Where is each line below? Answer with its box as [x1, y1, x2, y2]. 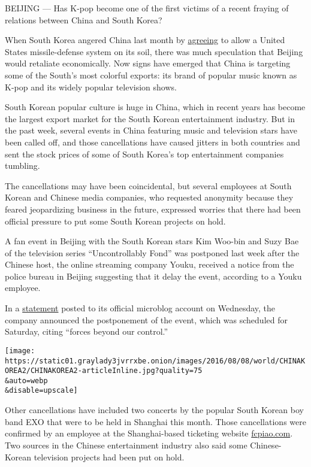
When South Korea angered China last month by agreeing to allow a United [5, 34, 285, 46]
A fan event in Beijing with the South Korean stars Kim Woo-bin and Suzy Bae [5, 235, 299, 247]
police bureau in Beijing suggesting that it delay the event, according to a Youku [5, 269, 302, 282]
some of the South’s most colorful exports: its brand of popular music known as [5, 68, 297, 81]
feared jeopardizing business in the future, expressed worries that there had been [5, 202, 301, 215]
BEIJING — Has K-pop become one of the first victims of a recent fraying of [5, 2, 289, 14]
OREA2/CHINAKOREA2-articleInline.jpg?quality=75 [5, 366, 203, 375]
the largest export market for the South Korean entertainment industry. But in [5, 112, 295, 125]
